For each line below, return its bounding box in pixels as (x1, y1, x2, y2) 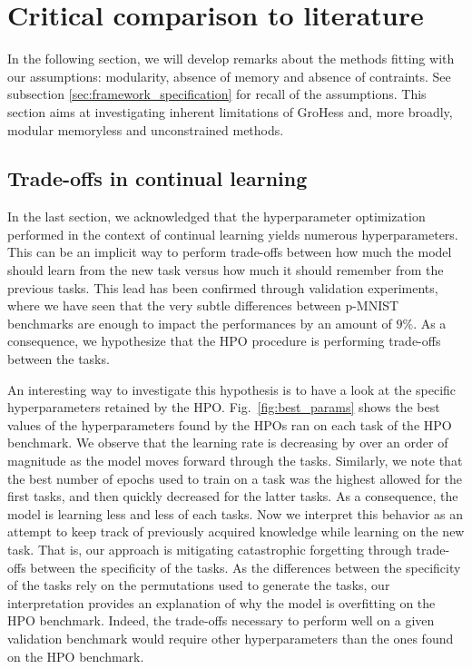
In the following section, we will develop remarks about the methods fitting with (7, 49, 455, 68)
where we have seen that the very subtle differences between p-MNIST (7, 296, 399, 315)
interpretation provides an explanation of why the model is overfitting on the (7, 593, 436, 612)
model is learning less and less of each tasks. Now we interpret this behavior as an (7, 504, 464, 523)
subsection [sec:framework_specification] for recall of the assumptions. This (7, 84, 427, 103)
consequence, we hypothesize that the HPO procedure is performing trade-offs (7, 331, 441, 350)
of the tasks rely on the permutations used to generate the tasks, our (7, 576, 390, 595)
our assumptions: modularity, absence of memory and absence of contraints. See (7, 66, 451, 85)
